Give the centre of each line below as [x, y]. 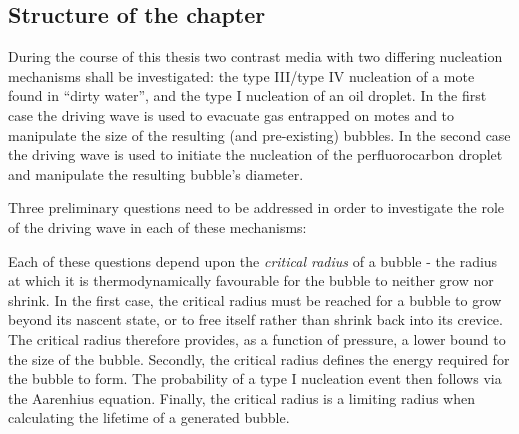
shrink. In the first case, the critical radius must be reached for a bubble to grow [255, 299]
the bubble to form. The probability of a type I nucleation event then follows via [255, 378]
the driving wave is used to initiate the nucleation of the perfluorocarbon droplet [255, 154]
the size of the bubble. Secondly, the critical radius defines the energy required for [259, 358]
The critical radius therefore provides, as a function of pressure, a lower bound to [257, 338]
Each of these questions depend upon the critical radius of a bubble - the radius [253, 260]
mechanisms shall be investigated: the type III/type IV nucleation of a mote [241, 75]
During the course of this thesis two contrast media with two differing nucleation [255, 56]
